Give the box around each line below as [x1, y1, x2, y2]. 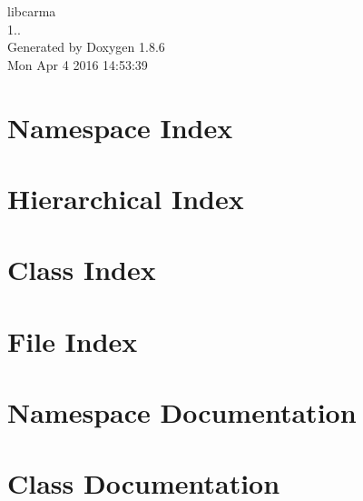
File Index [7, 322, 138, 359]
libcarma [7, 2, 56, 20]
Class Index [7, 251, 156, 288]
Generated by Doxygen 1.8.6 [7, 37, 165, 56]
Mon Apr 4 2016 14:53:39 [7, 55, 148, 74]
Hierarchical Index [7, 179, 244, 216]
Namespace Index [7, 108, 233, 145]
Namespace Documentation [7, 394, 357, 431]
